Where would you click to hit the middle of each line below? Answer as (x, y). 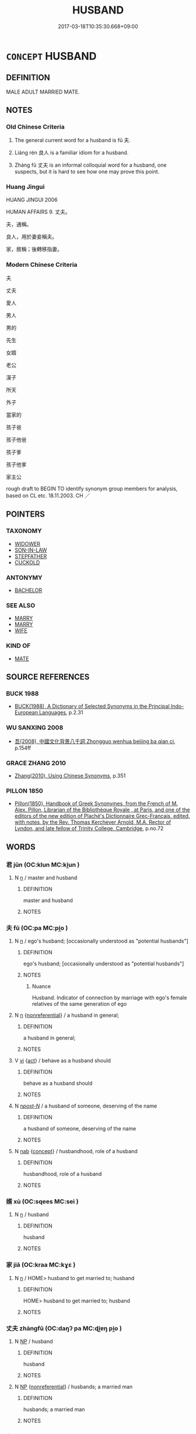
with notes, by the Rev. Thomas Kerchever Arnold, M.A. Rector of (93, 822)
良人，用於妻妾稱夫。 (32, 236)
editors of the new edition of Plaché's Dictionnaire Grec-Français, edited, (102, 816)
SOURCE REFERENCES (48, 677)
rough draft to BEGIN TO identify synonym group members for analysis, (92, 489)
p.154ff (23, 748)
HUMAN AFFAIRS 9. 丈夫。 (38, 212)
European (26, 713)
